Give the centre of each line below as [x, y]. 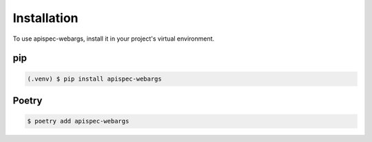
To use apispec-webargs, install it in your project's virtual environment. [114, 39]
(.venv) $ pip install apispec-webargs [94, 79]
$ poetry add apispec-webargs [78, 121]
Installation [45, 18]
